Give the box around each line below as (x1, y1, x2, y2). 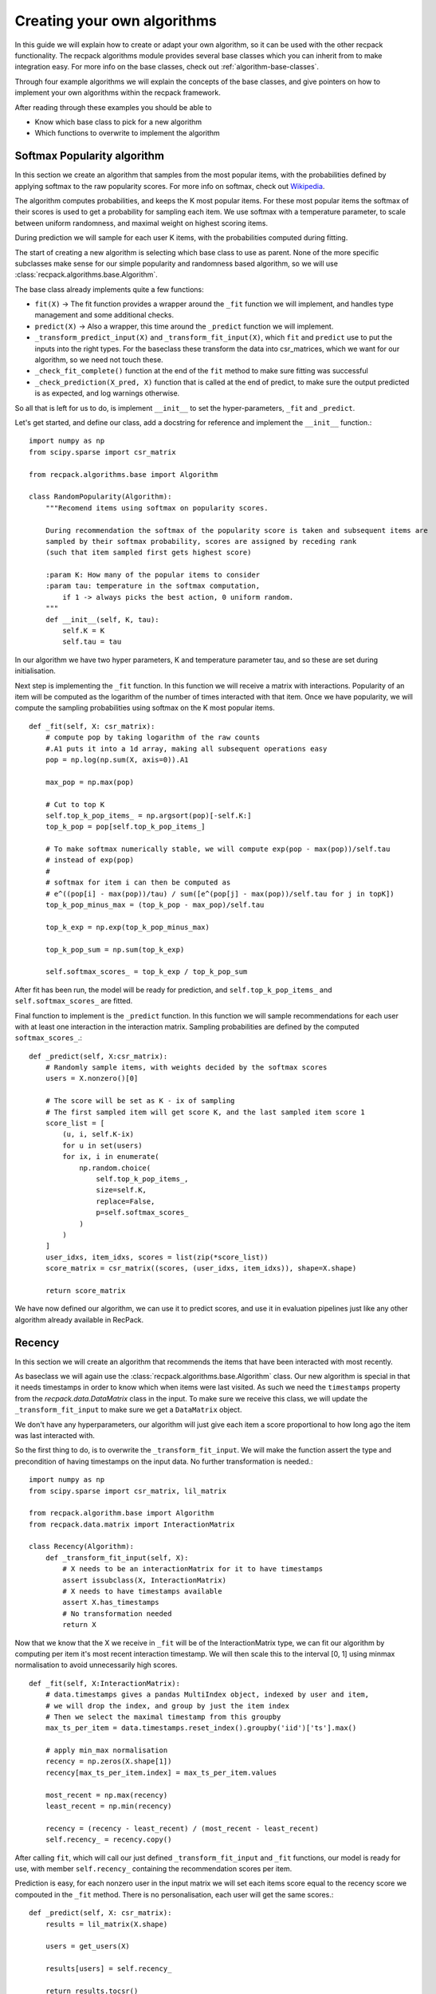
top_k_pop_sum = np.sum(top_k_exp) (45, 945, 185, 954)
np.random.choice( (79, 1163, 151, 1172)
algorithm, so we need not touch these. (34, 355, 163, 365)
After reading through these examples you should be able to (14, 102, 212, 112)
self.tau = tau (62, 637, 122, 646)
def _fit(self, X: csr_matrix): (29, 722, 155, 731)
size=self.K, (96, 1185, 147, 1195)
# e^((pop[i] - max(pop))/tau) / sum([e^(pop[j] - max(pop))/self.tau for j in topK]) (45, 889, 395, 898)
